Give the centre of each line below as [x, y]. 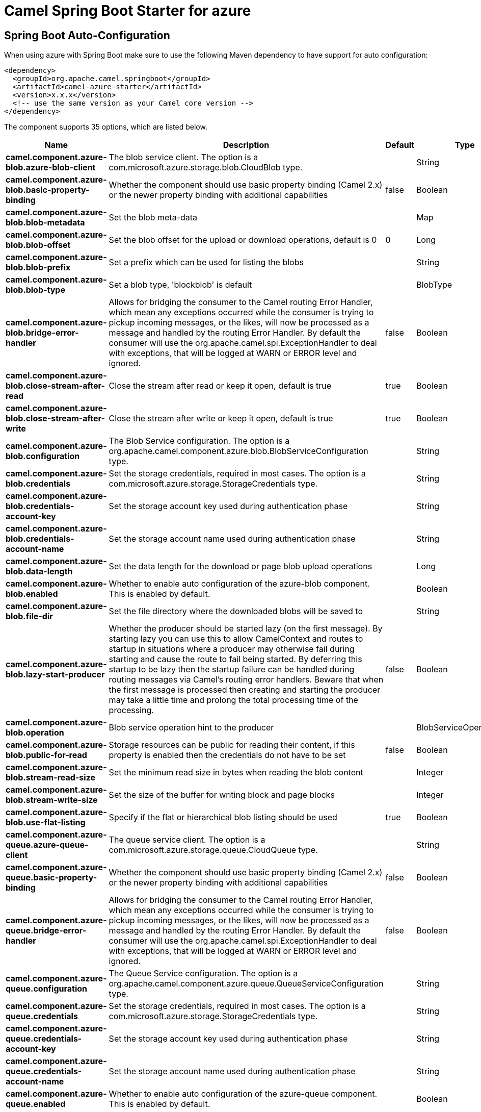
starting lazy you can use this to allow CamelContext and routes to [236, 639]
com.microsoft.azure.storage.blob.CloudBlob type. [206, 168]
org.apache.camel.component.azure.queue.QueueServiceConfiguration [246, 984]
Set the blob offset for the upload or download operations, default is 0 [243, 240]
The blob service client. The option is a [183, 157]
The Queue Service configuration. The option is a [203, 974]
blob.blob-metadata [45, 223]
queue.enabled [36, 1104]
